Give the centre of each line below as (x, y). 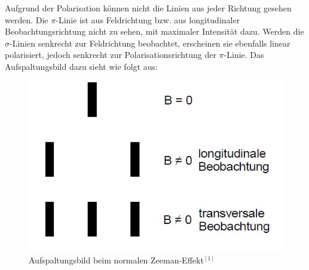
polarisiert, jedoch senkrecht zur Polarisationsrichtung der (111, 55)
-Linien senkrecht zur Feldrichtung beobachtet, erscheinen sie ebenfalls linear (150, 43)
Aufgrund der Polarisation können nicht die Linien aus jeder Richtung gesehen (148, 8)
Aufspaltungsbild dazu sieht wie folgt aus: (81, 66)
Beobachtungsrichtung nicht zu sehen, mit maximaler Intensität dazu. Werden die (154, 31)
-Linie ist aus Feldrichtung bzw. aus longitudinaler (148, 19)
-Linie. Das (244, 55)
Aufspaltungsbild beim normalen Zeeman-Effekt (116, 260)
